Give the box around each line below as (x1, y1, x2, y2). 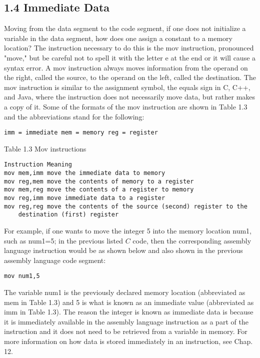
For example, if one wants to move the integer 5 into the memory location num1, (4, 225, 252, 235)
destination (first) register (18, 211, 119, 218)
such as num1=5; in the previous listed (4, 235, 123, 245)
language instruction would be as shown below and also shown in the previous (4, 245, 243, 255)
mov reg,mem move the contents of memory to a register (4, 177, 194, 185)
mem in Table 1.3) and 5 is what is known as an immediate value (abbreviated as (4, 296, 254, 307)
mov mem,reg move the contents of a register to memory (4, 186, 194, 193)
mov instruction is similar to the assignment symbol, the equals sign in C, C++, (4, 81, 250, 92)
